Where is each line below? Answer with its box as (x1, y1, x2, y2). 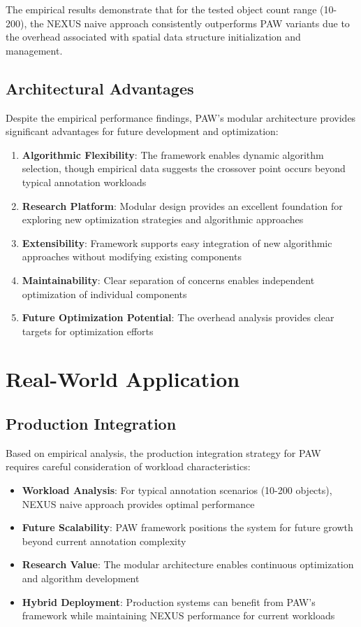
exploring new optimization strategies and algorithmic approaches (22, 212, 304, 227)
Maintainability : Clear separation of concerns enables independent (22, 272, 315, 287)
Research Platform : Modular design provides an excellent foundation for (22, 198, 343, 213)
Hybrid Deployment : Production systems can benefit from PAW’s (22, 594, 316, 609)
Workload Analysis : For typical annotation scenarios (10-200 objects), (22, 483, 332, 498)
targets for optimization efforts (22, 323, 154, 338)
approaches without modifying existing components (22, 249, 242, 264)
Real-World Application (6, 365, 240, 393)
